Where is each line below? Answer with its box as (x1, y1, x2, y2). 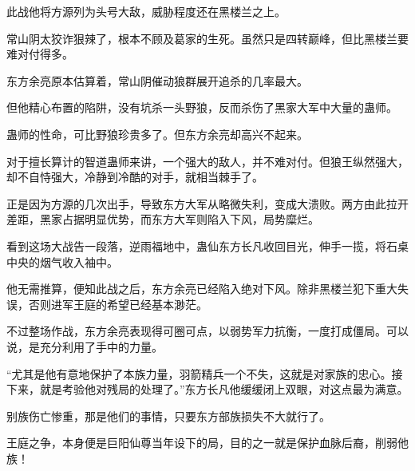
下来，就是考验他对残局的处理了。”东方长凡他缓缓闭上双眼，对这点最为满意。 (6, 381, 409, 398)
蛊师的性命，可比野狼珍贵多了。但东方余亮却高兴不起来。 (6, 125, 308, 142)
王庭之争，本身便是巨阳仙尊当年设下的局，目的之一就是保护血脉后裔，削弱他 (6, 434, 409, 451)
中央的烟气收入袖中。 (6, 253, 118, 270)
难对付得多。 (6, 46, 73, 62)
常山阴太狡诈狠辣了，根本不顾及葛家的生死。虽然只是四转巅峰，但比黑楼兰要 (6, 30, 409, 46)
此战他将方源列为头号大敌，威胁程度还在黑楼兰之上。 (6, 3, 286, 19)
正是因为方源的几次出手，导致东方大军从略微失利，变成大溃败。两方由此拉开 (6, 195, 409, 212)
